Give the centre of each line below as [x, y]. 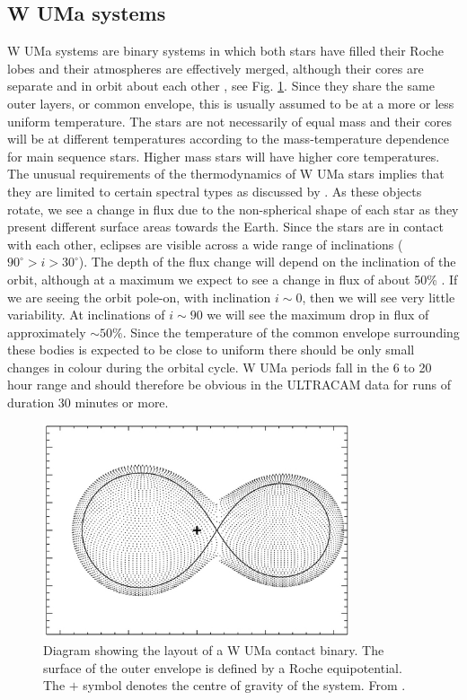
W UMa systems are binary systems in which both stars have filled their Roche [225, 51]
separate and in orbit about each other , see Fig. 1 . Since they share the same [221, 86]
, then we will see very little [379, 297]
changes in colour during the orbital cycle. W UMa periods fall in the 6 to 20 [220, 367]
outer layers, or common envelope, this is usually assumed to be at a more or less [231, 103]
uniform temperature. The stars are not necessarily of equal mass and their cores [230, 121]
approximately [47, 332]
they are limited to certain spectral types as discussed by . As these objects [215, 191]
